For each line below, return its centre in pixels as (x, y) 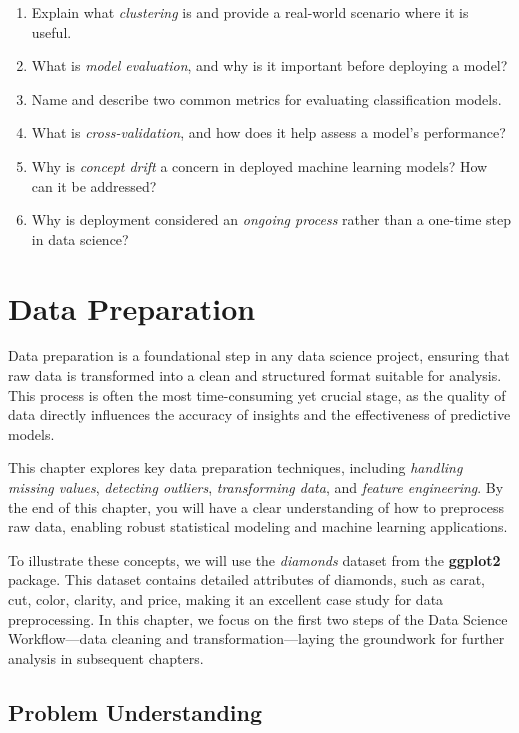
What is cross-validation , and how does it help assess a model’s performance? (268, 132)
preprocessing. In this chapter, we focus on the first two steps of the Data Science (258, 618)
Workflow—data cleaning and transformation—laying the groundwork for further (256, 638)
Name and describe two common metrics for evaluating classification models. (266, 98)
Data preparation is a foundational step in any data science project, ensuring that (259, 355)
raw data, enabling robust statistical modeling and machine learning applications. (258, 526)
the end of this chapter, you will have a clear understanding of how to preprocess (256, 506)
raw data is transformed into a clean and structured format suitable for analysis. (255, 375)
